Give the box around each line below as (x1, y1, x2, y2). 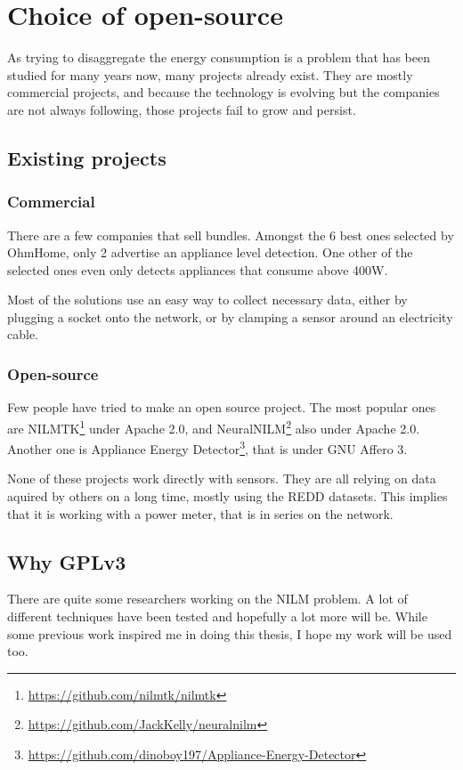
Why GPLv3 (7, 547, 126, 575)
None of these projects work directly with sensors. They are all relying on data (7, 469, 436, 488)
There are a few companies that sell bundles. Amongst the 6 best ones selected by (7, 225, 454, 244)
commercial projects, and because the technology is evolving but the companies (7, 83, 440, 101)
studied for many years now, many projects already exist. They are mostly (7, 65, 413, 84)
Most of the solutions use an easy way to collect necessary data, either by (7, 290, 408, 309)
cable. (7, 325, 38, 344)
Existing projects (7, 143, 167, 171)
